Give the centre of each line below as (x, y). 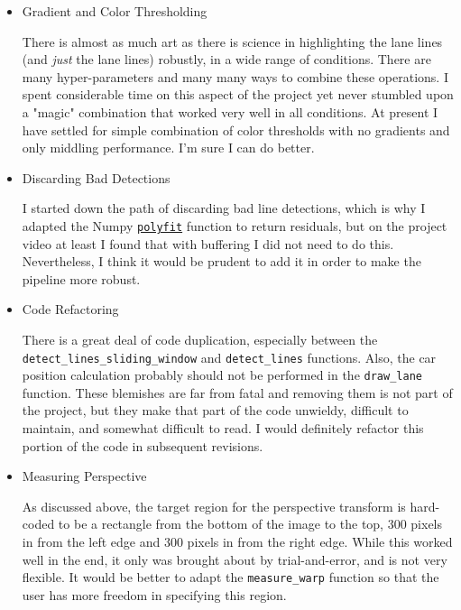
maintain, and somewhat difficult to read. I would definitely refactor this (223, 428)
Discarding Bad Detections (96, 177)
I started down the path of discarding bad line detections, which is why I (224, 208)
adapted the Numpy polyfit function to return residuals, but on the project (235, 225)
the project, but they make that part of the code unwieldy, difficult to (215, 410)
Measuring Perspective (84, 476)
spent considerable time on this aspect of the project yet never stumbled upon (238, 94)
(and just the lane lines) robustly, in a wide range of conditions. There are (226, 59)
